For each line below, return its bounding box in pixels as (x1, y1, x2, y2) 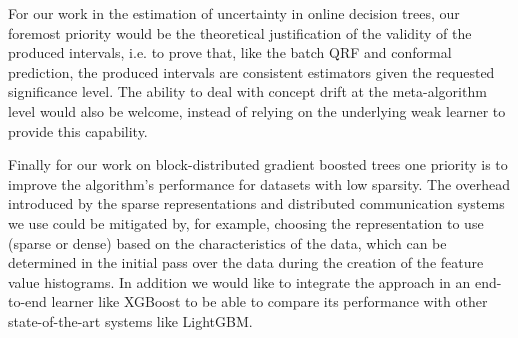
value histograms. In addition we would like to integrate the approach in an (8, 271, 471, 292)
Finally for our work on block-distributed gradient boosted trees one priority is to (8, 154, 508, 175)
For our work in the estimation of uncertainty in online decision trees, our (8, 3, 460, 23)
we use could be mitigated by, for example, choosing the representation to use (8, 212, 484, 233)
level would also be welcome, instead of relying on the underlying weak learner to (8, 100, 506, 121)
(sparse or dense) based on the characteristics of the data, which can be (8, 232, 447, 253)
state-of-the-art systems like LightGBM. (8, 310, 253, 331)
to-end (8, 291, 47, 312)
